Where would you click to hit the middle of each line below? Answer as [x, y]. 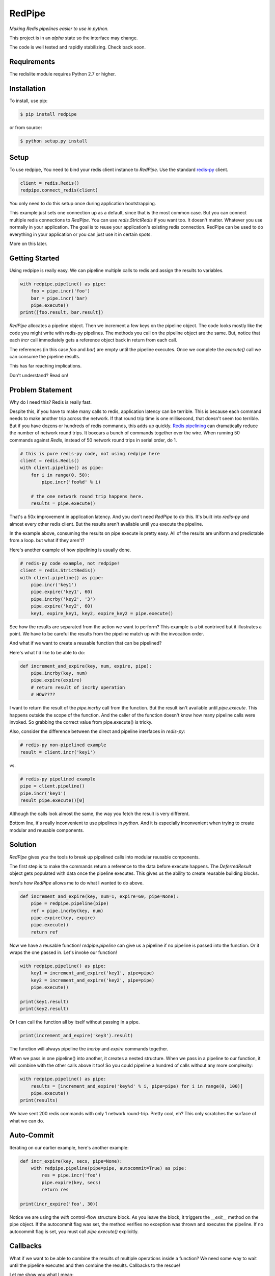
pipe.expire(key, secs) [71, 1182]
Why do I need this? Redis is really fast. [50, 402]
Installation [28, 89]
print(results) [39, 1100]
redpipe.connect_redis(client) [59, 190]
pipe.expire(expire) [57, 680]
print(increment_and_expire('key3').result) [77, 1036]
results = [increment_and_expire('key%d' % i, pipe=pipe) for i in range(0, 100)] [137, 1086]
